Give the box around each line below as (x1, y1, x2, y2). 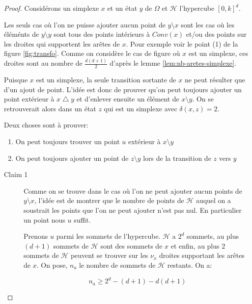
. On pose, (36, 260, 68, 270)
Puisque (4, 75, 28, 85)
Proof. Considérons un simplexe (4, 3, 99, 13)
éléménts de (4, 29, 39, 39)
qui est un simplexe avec (104, 103, 177, 113)
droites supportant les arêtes (159, 250, 245, 260)
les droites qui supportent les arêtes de (4, 38, 120, 49)
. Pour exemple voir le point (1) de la (126, 38, 238, 49)
